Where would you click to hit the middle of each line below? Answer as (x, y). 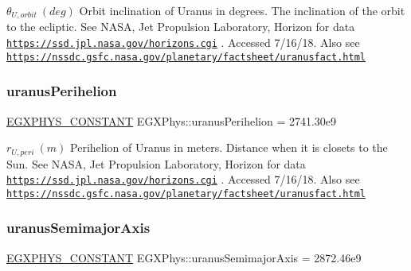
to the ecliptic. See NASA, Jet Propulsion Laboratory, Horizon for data (181, 27)
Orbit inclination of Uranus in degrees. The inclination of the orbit (242, 10)
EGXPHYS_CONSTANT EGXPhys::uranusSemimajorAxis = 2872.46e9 (184, 257)
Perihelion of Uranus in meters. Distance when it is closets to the (229, 147)
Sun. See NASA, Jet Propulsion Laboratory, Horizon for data (156, 163)
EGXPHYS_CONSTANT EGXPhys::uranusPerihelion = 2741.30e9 (172, 120)
